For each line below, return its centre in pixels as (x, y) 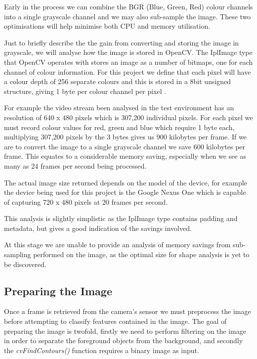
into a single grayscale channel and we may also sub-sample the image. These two (128, 16)
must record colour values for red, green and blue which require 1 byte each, (119, 127)
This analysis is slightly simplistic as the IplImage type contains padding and (121, 218)
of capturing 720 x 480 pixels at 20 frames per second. (86, 202)
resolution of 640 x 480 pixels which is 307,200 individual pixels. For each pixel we (128, 117)
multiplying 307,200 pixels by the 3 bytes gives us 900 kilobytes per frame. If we (125, 137)
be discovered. (25, 264)
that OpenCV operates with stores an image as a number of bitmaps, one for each (128, 62)
